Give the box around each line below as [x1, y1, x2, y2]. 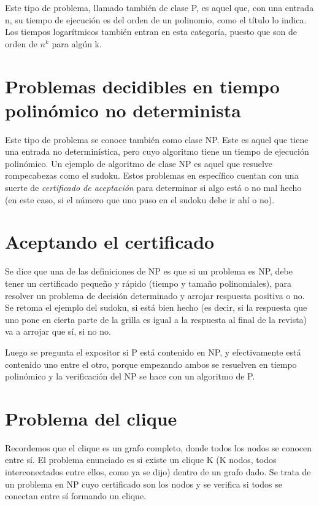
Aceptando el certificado [5, 229, 215, 254]
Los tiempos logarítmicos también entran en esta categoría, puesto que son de [5, 25, 297, 38]
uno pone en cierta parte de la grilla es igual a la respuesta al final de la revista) [5, 313, 307, 325]
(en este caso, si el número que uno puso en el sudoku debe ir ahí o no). [5, 193, 275, 206]
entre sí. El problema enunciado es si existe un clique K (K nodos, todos [5, 453, 277, 466]
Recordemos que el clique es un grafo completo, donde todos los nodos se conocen [5, 441, 312, 454]
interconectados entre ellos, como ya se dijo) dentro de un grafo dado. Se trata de [5, 465, 311, 478]
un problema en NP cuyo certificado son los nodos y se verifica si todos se [5, 477, 282, 490]
